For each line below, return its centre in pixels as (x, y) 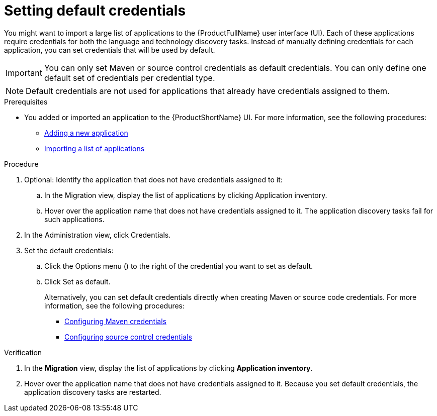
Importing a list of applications (95, 148)
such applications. (74, 219)
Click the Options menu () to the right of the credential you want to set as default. (179, 266)
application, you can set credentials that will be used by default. (110, 50)
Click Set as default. (77, 281)
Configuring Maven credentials (116, 321)
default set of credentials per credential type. (129, 78)
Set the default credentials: (69, 250)
